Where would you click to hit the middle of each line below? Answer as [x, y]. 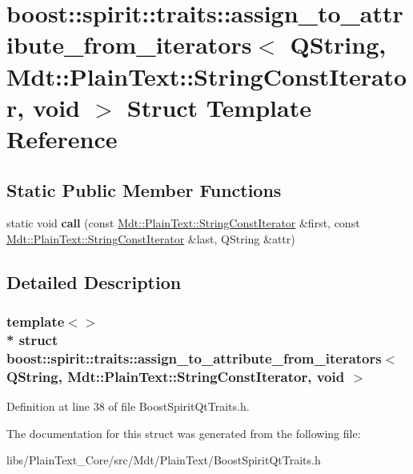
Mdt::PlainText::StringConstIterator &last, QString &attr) [151, 238]
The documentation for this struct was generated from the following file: [184, 433]
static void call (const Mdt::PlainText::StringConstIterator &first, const [183, 223]
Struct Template [219, 107]
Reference [62, 138]
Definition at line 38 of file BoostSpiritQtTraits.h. [128, 406]
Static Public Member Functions [144, 189]
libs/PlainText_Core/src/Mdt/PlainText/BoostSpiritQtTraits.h [164, 460]
